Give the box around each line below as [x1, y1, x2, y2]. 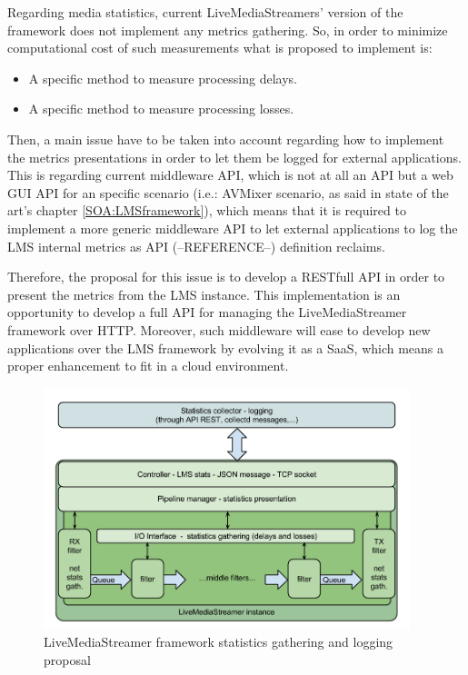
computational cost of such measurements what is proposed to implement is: [7, 38, 433, 57]
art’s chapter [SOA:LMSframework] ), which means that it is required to [7, 201, 406, 220]
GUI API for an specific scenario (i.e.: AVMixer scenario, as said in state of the [7, 183, 449, 202]
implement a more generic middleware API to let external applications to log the [7, 218, 458, 237]
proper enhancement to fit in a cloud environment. [7, 356, 289, 375]
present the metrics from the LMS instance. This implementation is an [7, 284, 401, 303]
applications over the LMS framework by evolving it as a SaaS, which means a [7, 338, 444, 357]
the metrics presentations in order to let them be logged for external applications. [7, 147, 462, 166]
